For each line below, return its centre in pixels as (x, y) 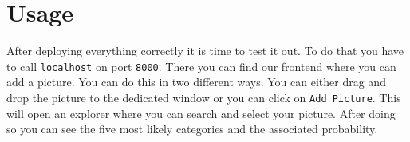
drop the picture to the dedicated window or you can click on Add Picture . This (204, 97)
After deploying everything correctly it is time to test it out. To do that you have (205, 51)
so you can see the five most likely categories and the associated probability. (192, 129)
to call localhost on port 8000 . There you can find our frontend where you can (201, 66)
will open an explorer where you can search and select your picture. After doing (201, 113)
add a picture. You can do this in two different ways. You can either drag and (196, 82)
